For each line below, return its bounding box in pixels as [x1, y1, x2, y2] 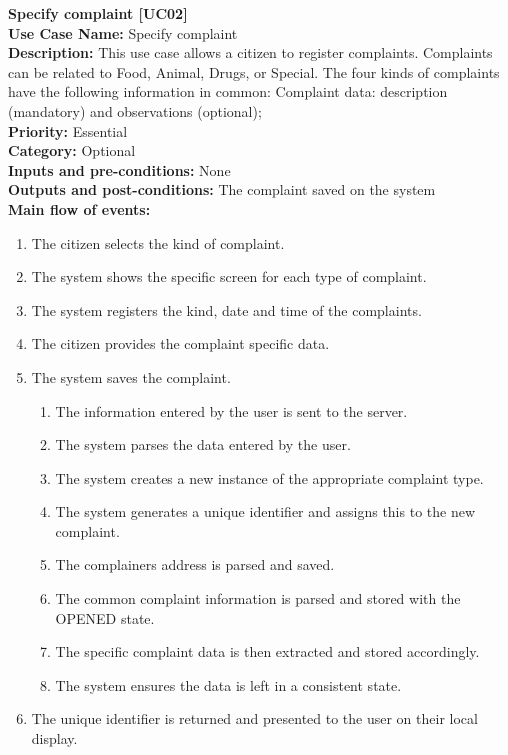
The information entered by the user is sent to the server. [55, 400, 408, 421]
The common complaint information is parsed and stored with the [55, 588, 461, 609]
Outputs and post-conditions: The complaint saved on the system [8, 179, 436, 200]
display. [31, 728, 78, 749]
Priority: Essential [8, 120, 128, 141]
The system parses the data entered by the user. [55, 434, 351, 455]
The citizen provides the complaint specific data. [31, 333, 330, 354]
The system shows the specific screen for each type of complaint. [31, 266, 427, 287]
